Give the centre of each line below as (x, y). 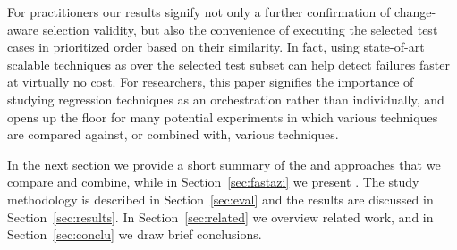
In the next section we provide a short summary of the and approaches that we (224, 164)
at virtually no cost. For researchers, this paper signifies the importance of (211, 82)
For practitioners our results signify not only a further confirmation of (199, 12)
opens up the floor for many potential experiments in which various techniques (223, 117)
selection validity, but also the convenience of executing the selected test (240, 29)
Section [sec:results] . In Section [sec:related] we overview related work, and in (220, 217)
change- (415, 12)
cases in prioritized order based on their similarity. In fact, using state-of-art (216, 47)
